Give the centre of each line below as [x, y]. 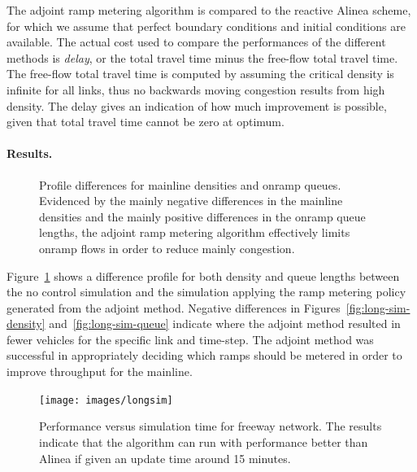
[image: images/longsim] [106, 400]
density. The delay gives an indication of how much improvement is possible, [197, 105]
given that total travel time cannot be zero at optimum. [146, 122]
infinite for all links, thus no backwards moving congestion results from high [196, 89]
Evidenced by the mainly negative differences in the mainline [191, 201]
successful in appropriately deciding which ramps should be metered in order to [204, 355]
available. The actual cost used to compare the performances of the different [196, 42]
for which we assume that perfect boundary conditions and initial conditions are [206, 26]
